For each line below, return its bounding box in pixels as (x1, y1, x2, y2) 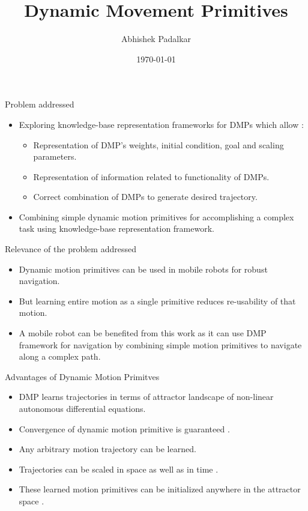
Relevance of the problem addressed (5, 243, 136, 255)
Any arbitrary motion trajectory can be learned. (19, 443, 196, 455)
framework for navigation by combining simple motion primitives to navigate (19, 338, 302, 351)
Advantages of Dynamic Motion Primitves (5, 370, 160, 382)
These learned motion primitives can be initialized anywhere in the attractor (19, 483, 301, 495)
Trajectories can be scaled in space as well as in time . (19, 462, 219, 475)
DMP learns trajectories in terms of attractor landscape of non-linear (19, 390, 274, 403)
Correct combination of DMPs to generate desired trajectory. (33, 190, 258, 203)
